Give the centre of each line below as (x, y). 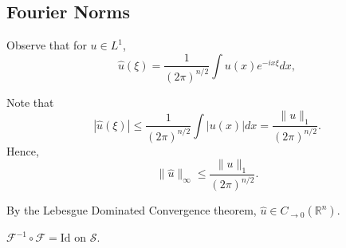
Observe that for (47, 45)
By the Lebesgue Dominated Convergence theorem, (132, 210)
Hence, (23, 150)
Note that (30, 102)
